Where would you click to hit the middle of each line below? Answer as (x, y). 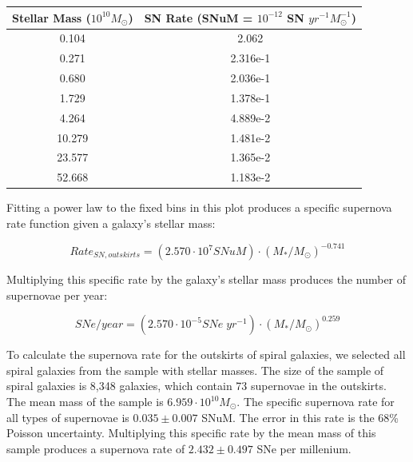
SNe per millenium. (304, 448)
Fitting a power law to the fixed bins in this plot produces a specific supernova (199, 207)
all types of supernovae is (68, 417)
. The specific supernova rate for (316, 401)
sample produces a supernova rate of (96, 448)
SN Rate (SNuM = (199, 17)
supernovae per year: (57, 295)
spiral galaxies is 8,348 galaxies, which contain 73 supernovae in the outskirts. (197, 386)
